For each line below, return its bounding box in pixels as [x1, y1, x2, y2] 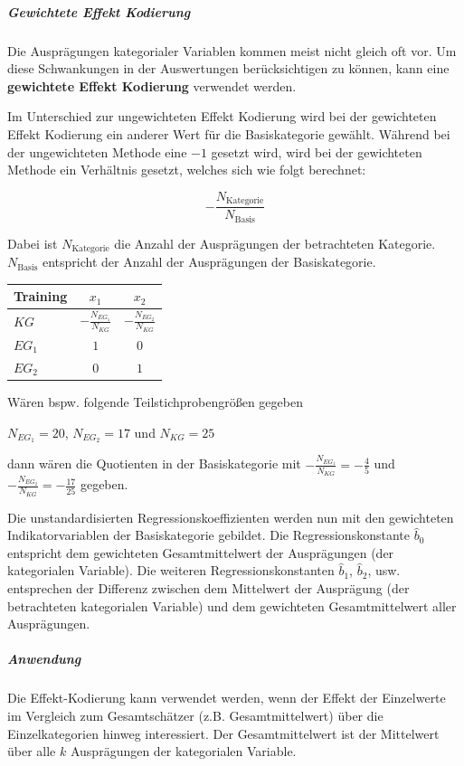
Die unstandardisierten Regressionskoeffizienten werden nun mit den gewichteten [7, 507, 454, 526]
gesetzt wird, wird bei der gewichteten [211, 142, 422, 161]
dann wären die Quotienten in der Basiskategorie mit [7, 454, 301, 473]
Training [14, 287, 68, 306]
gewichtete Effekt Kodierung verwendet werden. [7, 76, 297, 95]
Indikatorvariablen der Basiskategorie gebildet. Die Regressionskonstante [7, 525, 410, 544]
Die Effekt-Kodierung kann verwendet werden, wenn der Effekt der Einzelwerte [7, 688, 446, 707]
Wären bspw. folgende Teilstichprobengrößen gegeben [7, 392, 303, 411]
